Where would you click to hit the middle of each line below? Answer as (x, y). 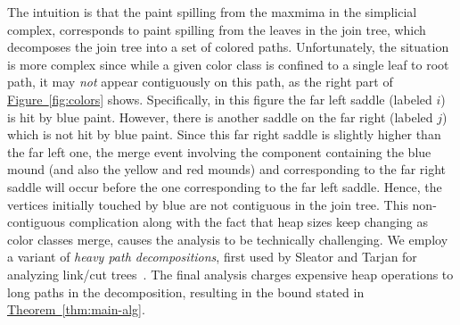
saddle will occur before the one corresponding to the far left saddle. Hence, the (225, 186)
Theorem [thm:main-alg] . (76, 309)
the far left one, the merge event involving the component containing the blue (219, 151)
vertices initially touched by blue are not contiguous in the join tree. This (208, 204)
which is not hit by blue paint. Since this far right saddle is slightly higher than (224, 134)
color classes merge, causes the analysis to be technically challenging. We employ (228, 239)
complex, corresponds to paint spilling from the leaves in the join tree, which (217, 29)
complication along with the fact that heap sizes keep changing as (249, 222)
